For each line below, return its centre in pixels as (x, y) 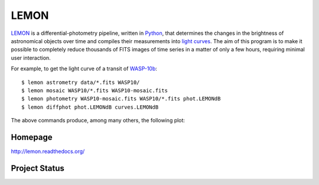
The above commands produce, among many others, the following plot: (98, 121)
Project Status (38, 168)
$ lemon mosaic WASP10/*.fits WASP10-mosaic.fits (95, 90)
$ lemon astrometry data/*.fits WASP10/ (81, 82)
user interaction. (31, 58)
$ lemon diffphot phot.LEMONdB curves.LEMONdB (90, 107)
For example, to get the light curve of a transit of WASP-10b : (84, 69)
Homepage (32, 137)
